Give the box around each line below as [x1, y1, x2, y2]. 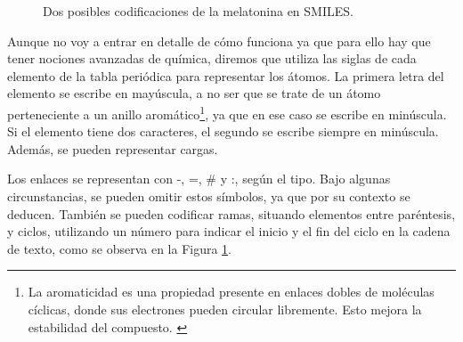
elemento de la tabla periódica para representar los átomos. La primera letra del [7, 66, 444, 85]
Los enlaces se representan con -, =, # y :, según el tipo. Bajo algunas [7, 169, 391, 188]
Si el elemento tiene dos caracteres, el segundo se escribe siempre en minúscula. [7, 122, 439, 141]
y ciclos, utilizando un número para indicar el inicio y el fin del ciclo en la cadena [7, 222, 451, 240]
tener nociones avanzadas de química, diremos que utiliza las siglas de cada [7, 49, 417, 68]
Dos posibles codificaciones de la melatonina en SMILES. [43, 2, 353, 20]
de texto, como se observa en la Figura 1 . [7, 239, 232, 257]
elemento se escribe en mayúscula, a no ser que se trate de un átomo [7, 84, 381, 102]
